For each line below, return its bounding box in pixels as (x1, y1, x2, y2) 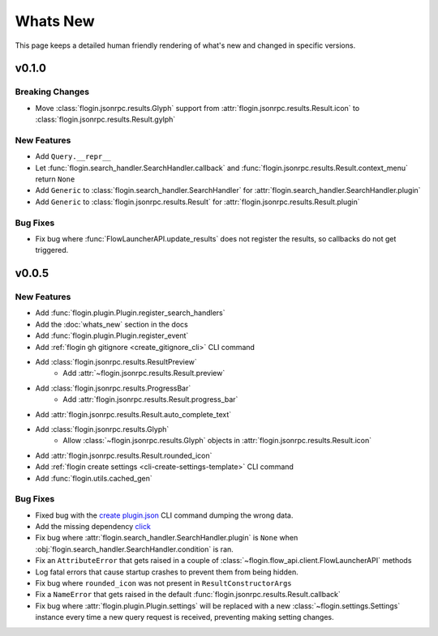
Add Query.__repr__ (35, 152, 111, 161)
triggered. (35, 245, 69, 255)
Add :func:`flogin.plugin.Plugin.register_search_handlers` (35, 308, 225, 318)
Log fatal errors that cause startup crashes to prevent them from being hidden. (35, 567, 299, 577)
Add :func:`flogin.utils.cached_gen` (35, 473, 153, 483)
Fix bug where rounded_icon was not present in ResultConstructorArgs (35, 578, 292, 588)
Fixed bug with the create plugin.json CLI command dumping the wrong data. (35, 510, 294, 520)
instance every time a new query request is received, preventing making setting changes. (35, 613, 334, 622)
